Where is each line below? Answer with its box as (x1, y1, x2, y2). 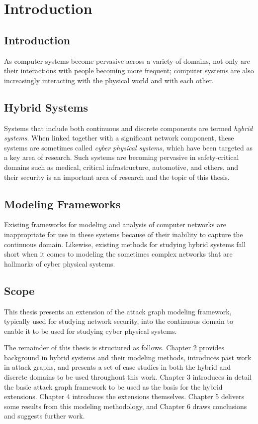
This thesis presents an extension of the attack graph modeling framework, (4, 306, 232, 316)
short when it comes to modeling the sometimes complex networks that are (4, 249, 233, 259)
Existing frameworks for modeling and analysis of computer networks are (4, 219, 226, 230)
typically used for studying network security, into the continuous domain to (4, 316, 233, 326)
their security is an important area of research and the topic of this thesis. (4, 171, 230, 182)
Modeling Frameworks (4, 196, 121, 211)
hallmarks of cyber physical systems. (4, 258, 115, 269)
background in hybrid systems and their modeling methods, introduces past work (4, 352, 252, 362)
